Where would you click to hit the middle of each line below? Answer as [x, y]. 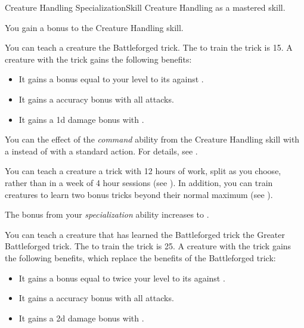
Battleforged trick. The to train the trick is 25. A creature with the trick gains [148, 246]
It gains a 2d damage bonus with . [81, 318]
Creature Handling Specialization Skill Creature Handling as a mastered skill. [145, 7]
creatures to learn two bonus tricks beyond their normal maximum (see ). [139, 194]
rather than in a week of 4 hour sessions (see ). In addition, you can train [139, 182]
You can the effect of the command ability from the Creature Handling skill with [152, 139]
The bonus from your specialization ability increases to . [107, 214]
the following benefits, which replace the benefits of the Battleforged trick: [140, 257]
